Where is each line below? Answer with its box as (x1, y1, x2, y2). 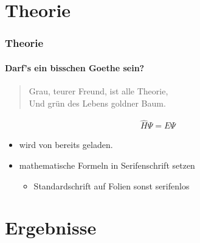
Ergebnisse (5, 215, 97, 240)
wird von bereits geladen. (19, 138, 113, 151)
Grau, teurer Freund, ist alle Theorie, (29, 85, 168, 97)
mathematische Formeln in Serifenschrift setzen (19, 159, 195, 172)
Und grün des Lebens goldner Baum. (29, 96, 166, 109)
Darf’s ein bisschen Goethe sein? (5, 61, 145, 74)
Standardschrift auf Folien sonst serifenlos (33, 179, 190, 192)
